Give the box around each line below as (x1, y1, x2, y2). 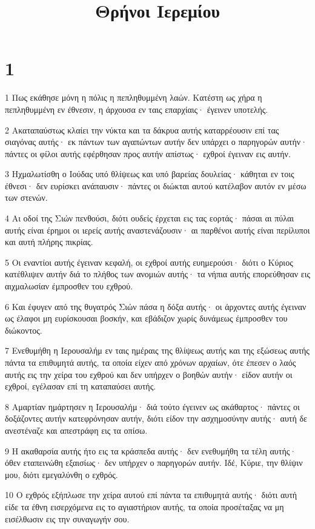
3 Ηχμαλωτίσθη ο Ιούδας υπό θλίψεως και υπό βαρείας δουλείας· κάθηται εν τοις (5, 167, 294, 180)
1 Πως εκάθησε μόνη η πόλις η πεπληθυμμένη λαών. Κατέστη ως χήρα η (5, 91, 262, 104)
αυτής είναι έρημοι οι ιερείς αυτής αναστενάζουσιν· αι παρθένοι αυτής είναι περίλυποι (5, 223, 310, 236)
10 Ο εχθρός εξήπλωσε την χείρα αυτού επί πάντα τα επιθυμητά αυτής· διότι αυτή (5, 488, 297, 501)
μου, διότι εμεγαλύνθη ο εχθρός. (5, 468, 118, 480)
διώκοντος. (5, 323, 42, 336)
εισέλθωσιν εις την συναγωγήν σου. (5, 512, 130, 525)
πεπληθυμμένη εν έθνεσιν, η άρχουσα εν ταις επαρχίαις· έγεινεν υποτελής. (5, 103, 268, 115)
